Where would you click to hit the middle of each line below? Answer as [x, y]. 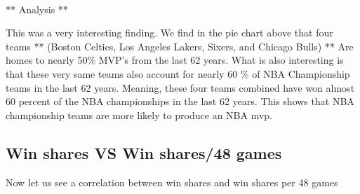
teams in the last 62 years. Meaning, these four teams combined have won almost [180, 87]
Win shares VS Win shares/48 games [144, 152]
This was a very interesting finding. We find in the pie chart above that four [169, 33]
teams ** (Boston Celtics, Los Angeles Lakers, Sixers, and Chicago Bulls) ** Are [180, 46]
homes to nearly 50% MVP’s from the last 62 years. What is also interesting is [175, 60]
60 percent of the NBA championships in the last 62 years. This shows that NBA [180, 101]
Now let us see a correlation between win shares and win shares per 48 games [172, 182]
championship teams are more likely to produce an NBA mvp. [139, 115]
